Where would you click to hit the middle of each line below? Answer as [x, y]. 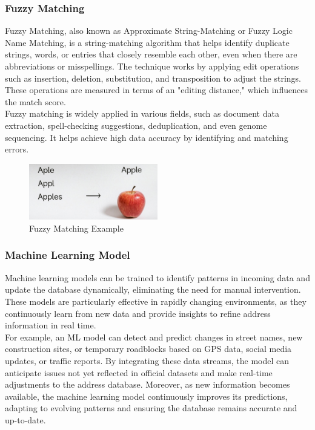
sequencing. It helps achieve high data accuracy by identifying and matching [147, 137]
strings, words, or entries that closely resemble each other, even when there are [151, 54]
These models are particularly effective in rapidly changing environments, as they [156, 301]
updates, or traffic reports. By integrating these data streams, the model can [147, 360]
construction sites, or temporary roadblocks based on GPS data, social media [148, 349]
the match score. [35, 101]
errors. [17, 149]
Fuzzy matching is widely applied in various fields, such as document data [142, 113]
